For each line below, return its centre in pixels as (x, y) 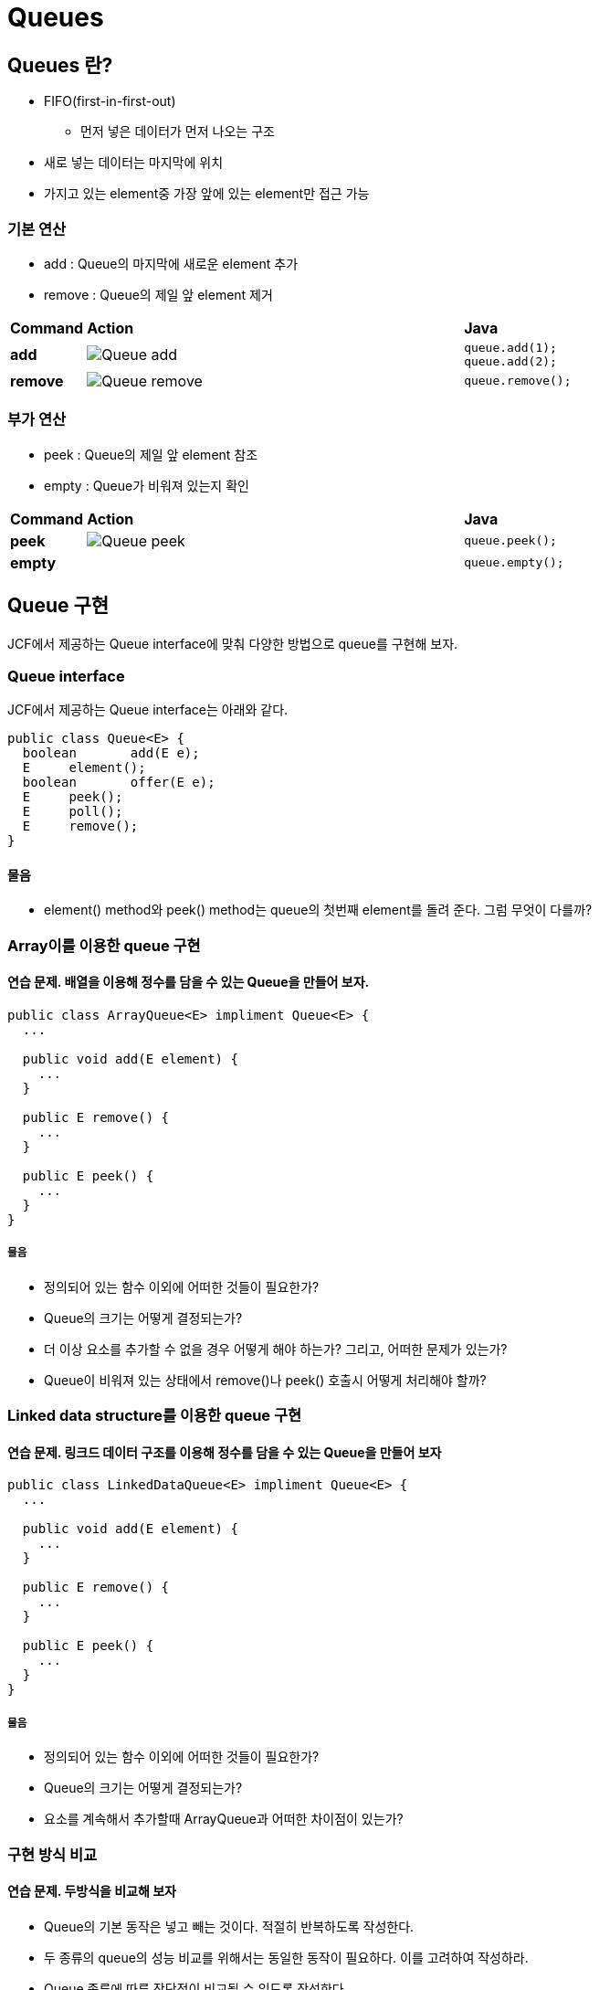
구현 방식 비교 (53, 1854)
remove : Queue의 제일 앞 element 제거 (158, 294)
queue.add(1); (510, 347)
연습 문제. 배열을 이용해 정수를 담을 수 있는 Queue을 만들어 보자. (189, 982)
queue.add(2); (510, 361)
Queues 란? (60, 65)
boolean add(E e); (111, 753)
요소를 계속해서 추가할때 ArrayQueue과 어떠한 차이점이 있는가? (224, 1819)
